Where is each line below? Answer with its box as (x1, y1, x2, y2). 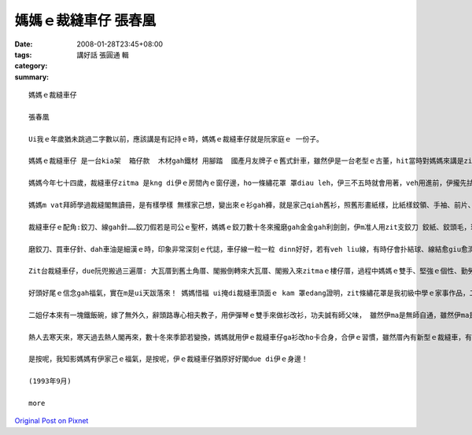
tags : (14, 50, 32, 59)
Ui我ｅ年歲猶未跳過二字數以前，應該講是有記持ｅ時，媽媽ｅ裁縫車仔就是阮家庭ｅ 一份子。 (28, 135, 324, 143)
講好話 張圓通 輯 (76, 50, 129, 59)
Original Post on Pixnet (14, 416, 89, 426)
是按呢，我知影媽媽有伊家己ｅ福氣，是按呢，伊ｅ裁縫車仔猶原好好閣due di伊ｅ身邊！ (28, 355, 308, 363)
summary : (14, 72, 50, 82)
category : (14, 61, 48, 71)
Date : (14, 39, 33, 49)
